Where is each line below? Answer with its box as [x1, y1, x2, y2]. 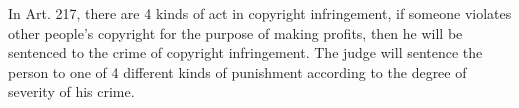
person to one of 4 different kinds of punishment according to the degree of [8, 61, 467, 82]
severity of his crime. [8, 81, 135, 102]
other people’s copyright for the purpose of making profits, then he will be [8, 22, 463, 43]
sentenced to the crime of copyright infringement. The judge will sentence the [8, 42, 483, 63]
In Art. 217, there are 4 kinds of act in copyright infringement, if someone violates [8, 3, 512, 23]
